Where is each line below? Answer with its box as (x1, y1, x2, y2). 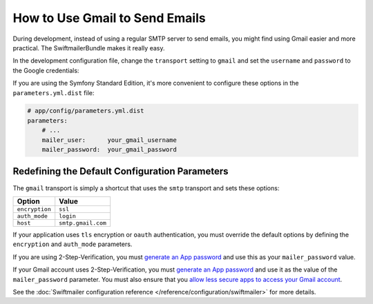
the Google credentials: (12, 66, 79, 74)
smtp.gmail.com (59, 219, 107, 227)
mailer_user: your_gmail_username (41, 136, 178, 144)
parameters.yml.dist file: (12, 88, 95, 97)
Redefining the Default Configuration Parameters (12, 165, 229, 177)
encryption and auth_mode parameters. (12, 240, 133, 248)
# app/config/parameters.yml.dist (27, 107, 144, 115)
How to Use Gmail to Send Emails (12, 10, 207, 26)
